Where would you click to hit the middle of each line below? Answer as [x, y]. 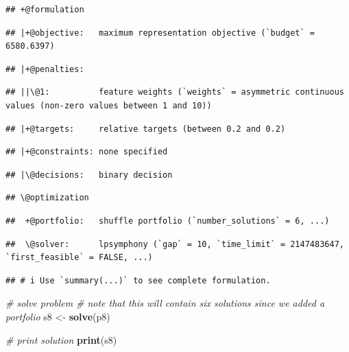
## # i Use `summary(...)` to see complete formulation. [138, 280]
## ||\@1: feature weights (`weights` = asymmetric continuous [175, 92]
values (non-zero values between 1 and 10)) [109, 105]
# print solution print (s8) [61, 339]
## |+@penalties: [45, 69]
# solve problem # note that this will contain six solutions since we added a [165, 303]
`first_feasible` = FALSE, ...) [79, 258]
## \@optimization [47, 198]
